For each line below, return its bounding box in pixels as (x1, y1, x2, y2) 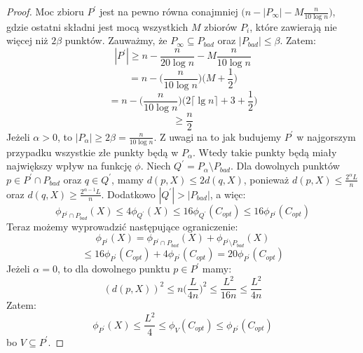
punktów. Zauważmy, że (64, 33, 167, 48)
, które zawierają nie (249, 19, 337, 34)
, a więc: (210, 186, 246, 201)
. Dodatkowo (101, 186, 156, 201)
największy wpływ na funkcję (6, 158, 132, 173)
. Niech (140, 158, 171, 173)
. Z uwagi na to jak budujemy (153, 129, 282, 144)
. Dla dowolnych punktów (231, 158, 340, 173)
